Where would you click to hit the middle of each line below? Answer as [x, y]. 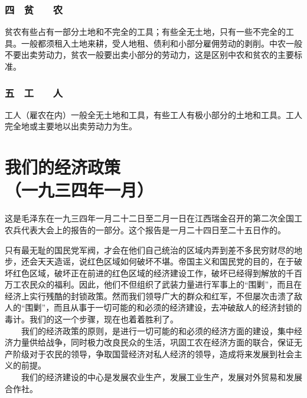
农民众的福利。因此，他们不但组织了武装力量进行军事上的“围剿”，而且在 [161, 284]
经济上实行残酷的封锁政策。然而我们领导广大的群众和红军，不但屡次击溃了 [149, 296]
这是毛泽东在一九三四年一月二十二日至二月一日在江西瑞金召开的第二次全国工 [153, 218]
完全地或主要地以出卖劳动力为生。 [71, 126]
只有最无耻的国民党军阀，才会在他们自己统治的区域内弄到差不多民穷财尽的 [149, 249]
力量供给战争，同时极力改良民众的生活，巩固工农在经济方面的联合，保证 [153, 342]
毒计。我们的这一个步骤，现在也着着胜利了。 [92, 319]
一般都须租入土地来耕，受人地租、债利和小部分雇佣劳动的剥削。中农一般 [161, 43]
